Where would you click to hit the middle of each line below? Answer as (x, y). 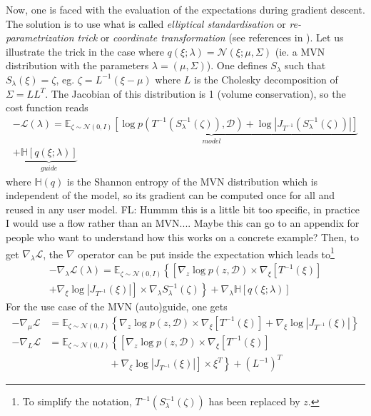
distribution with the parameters (77, 65)
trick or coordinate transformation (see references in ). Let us (210, 37)
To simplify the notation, (77, 401)
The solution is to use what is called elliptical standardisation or (146, 23)
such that (305, 65)
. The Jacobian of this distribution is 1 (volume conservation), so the (195, 93)
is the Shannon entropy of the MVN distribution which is (192, 181)
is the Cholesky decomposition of (266, 79)
